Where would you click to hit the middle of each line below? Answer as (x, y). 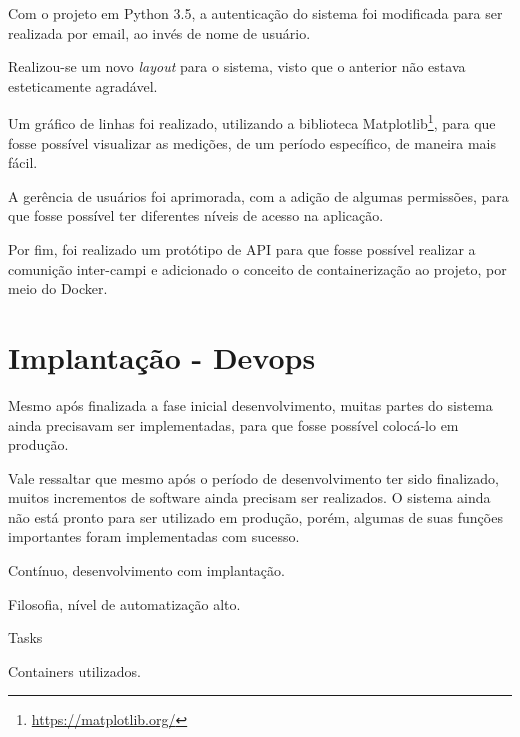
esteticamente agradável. (83, 85)
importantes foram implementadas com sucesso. (154, 536)
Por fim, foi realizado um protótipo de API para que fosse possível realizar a (242, 249)
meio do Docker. (58, 288)
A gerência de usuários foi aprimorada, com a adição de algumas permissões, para (258, 195)
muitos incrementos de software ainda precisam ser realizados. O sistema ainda (249, 497)
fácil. (23, 162)
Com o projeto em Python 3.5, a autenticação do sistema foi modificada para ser (255, 13)
